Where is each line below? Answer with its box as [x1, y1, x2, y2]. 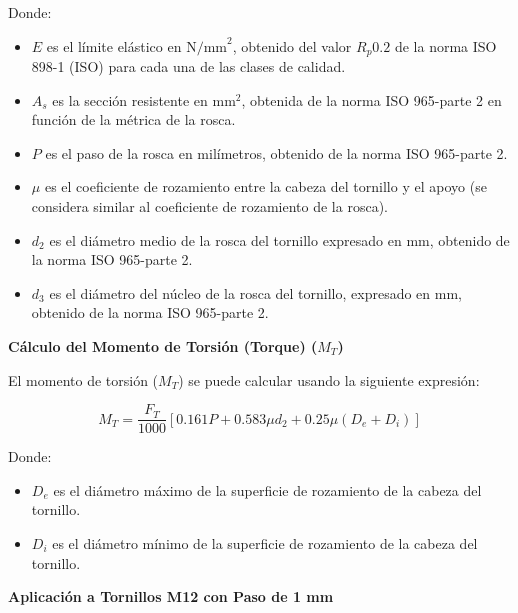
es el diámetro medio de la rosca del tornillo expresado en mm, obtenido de [49, 229, 510, 250]
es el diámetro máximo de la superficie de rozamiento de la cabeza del [53, 479, 482, 500]
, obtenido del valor [232, 35, 352, 56]
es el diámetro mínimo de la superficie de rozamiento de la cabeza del [52, 533, 478, 554]
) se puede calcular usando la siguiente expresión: [178, 369, 480, 390]
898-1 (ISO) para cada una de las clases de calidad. [31, 56, 346, 77]
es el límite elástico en [46, 35, 182, 56]
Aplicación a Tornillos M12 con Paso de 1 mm [8, 586, 334, 607]
